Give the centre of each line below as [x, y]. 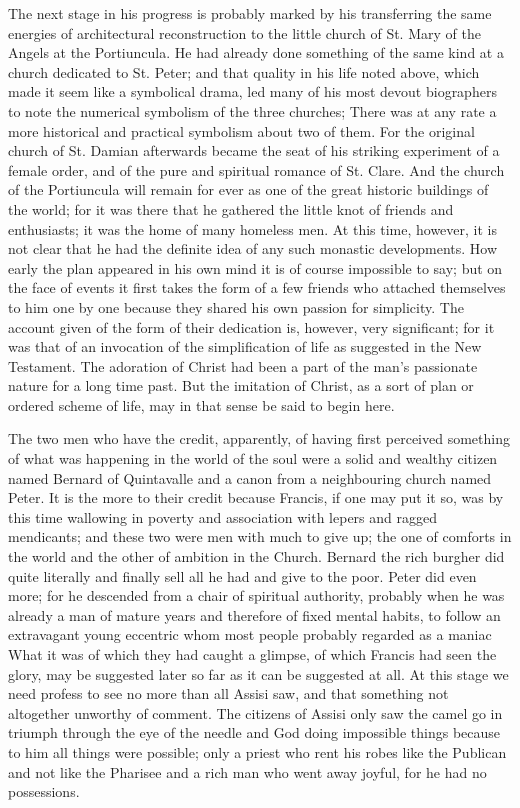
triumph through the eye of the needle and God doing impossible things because [254, 732]
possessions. [44, 791]
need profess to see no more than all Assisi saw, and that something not [228, 693]
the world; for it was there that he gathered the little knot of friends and [231, 208]
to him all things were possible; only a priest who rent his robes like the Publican [257, 751]
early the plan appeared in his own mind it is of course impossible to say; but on [255, 267]
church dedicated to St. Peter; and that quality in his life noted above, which [244, 71]
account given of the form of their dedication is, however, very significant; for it [251, 326]
